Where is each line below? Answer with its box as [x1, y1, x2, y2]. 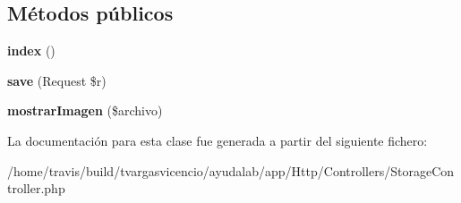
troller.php [7, 179, 65, 198]
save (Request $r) [7, 71, 107, 89]
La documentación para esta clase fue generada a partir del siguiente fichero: [7, 131, 428, 149]
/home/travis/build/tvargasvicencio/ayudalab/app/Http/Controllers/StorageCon [7, 161, 455, 180]
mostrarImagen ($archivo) [7, 101, 163, 120]
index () [7, 41, 55, 60]
